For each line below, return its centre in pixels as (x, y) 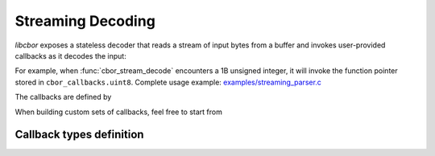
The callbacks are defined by (63, 97)
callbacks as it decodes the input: (70, 55)
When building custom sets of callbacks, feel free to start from (119, 112)
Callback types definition (79, 135)
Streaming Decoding (85, 21)
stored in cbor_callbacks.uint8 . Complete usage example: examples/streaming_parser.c (168, 82)
